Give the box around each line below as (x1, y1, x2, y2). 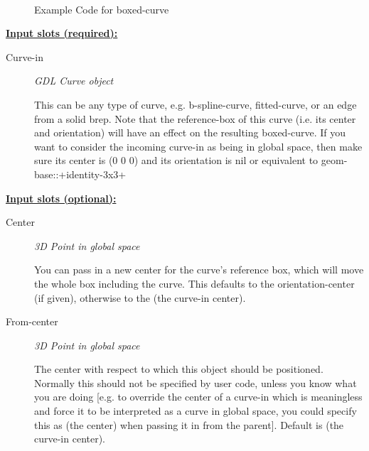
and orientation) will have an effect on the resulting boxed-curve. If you (34, 125, 346, 140)
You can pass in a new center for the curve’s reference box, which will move (34, 262, 364, 277)
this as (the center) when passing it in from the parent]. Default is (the (34, 417, 344, 432)
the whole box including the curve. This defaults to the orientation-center (34, 276, 355, 290)
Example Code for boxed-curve (34, 1, 169, 16)
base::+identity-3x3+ (34, 166, 127, 181)
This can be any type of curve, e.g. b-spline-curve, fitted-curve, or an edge (34, 97, 357, 112)
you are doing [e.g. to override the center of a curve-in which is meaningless (34, 389, 363, 404)
